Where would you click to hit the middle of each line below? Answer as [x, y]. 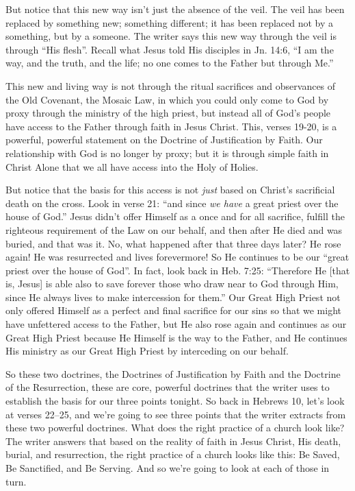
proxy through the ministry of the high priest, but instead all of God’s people [168, 113]
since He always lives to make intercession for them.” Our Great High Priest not [173, 297]
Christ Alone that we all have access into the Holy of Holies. [132, 166]
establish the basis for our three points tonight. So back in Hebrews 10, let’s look [175, 401]
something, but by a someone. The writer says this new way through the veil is [171, 36]
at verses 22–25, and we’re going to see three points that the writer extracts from [176, 414]
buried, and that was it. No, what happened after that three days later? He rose [173, 243]
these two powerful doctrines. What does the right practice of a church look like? [175, 428]
